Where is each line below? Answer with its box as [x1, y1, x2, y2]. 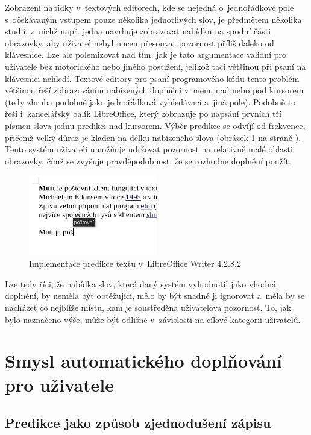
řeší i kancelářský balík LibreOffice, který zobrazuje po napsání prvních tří [5, 107, 281, 120]
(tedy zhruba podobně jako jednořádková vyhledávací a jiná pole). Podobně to [5, 95, 296, 108]
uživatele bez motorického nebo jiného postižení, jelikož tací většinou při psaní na [5, 60, 306, 72]
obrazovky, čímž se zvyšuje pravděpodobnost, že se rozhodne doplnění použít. [5, 154, 291, 167]
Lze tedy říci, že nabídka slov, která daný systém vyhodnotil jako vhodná [5, 277, 277, 290]
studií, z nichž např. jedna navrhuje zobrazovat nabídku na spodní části [5, 25, 271, 37]
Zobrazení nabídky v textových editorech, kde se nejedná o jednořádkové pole [5, 1, 294, 13]
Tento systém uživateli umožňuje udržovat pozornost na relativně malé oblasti [5, 143, 293, 155]
